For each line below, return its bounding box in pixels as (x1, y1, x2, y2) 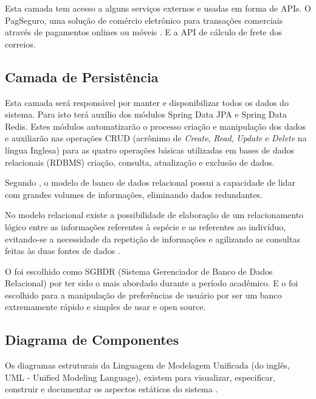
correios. (5, 37, 36, 50)
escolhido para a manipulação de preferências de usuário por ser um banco (5, 288, 282, 301)
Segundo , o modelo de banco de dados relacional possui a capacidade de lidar (5, 176, 295, 189)
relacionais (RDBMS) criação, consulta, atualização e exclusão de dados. (5, 155, 275, 168)
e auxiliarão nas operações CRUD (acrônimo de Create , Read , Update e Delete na (5, 132, 307, 144)
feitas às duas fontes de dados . (5, 244, 120, 257)
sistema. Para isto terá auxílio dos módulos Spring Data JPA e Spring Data (5, 108, 287, 121)
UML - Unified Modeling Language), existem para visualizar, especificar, (5, 370, 275, 383)
